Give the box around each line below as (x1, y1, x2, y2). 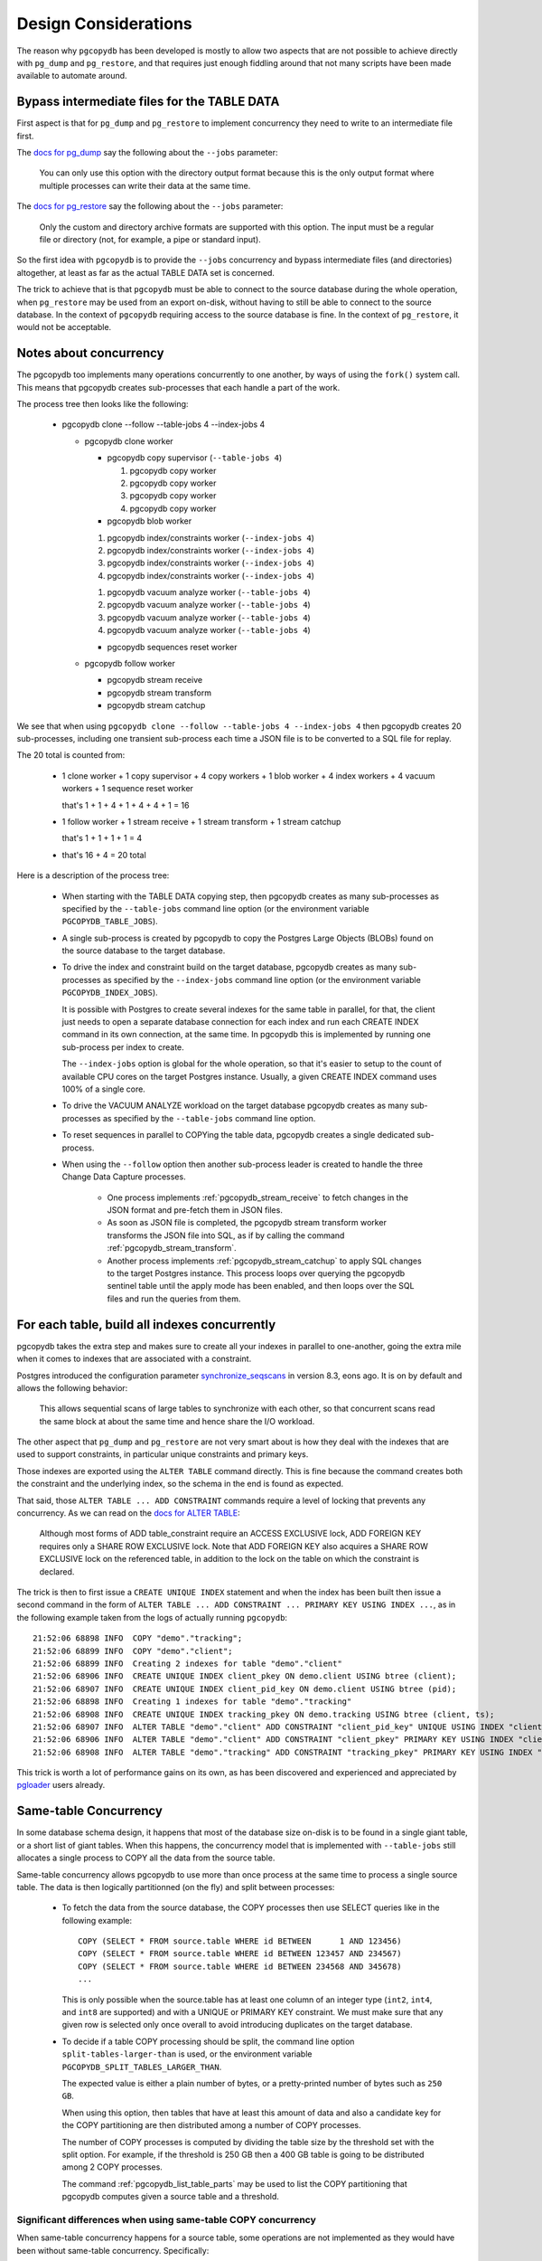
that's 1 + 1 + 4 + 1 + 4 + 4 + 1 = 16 (61, 799, 190, 810)
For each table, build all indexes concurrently (16, 1317, 276, 1332)
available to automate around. (16, 71, 127, 81)
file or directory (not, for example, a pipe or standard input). (39, 233, 261, 244)
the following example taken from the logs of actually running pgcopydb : (16, 1612, 288, 1622)
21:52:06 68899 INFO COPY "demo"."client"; (33, 1646, 234, 1656)
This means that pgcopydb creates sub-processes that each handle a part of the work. (16, 382, 341, 393)
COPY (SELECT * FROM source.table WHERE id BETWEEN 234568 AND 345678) (78, 1961, 402, 1972)
